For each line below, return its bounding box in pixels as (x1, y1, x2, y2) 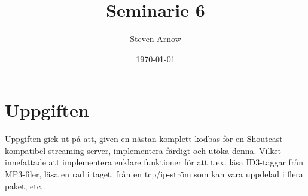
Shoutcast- (246, 132, 286, 145)
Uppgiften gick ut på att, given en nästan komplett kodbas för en (5, 132, 244, 145)
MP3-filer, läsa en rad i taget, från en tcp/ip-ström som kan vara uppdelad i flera (5, 168, 303, 180)
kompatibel (5, 144, 46, 156)
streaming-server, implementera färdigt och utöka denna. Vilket (48, 144, 281, 156)
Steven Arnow (130, 32, 181, 45)
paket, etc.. (5, 179, 45, 192)
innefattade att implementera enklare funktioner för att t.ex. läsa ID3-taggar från (5, 156, 304, 168)
